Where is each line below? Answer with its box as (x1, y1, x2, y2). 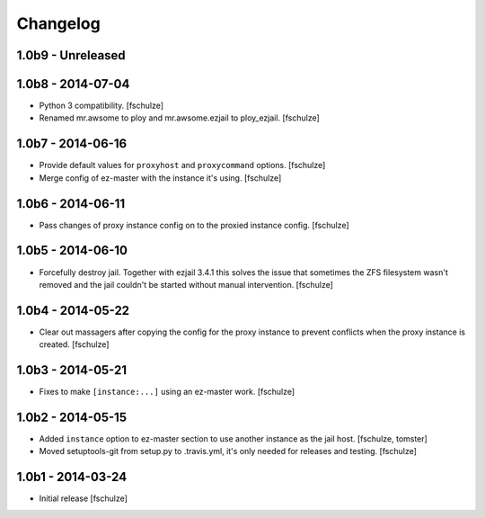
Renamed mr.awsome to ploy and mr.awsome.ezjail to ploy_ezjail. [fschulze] (39, 112, 321, 123)
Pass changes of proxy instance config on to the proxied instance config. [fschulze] (39, 219, 349, 230)
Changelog (16, 13, 101, 33)
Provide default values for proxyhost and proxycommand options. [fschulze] (39, 160, 326, 171)
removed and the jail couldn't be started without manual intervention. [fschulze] (39, 279, 334, 290)
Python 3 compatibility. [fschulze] (39, 100, 164, 112)
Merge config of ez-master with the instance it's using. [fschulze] (39, 172, 282, 183)
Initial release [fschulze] (39, 493, 128, 504)
